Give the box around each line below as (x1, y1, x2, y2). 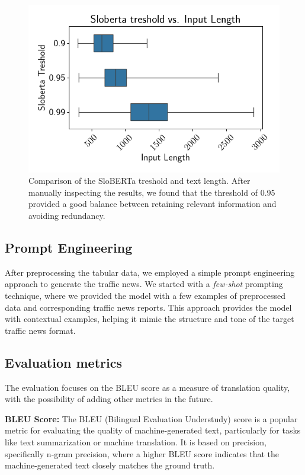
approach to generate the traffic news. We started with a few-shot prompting (5, 278, 283, 290)
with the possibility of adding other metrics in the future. (5, 393, 213, 405)
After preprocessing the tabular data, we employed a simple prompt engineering (5, 266, 295, 278)
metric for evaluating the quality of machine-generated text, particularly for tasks (5, 424, 301, 436)
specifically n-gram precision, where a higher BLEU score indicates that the (5, 447, 280, 460)
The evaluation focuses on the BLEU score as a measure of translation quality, (5, 381, 290, 393)
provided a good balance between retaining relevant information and (28, 197, 277, 210)
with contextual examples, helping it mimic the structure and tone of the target (5, 313, 294, 325)
